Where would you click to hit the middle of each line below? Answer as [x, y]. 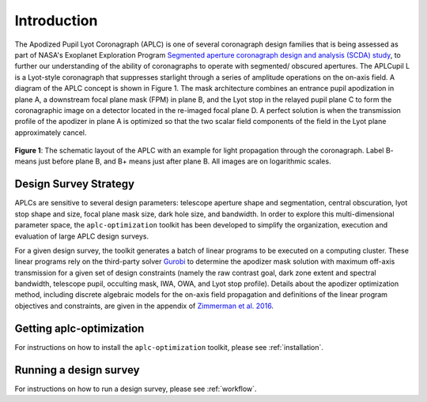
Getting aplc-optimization [79, 328]
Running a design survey [77, 370]
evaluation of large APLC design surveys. [82, 236]
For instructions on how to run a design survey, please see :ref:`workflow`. [136, 389]
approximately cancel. [51, 132]
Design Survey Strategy [74, 184]
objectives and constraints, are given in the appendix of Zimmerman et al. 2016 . [144, 306]
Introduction [56, 21]
